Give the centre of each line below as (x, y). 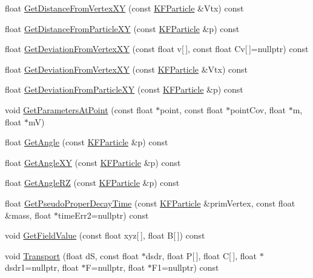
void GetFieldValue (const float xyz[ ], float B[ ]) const (105, 235)
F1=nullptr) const (185, 267)
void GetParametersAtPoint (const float (79, 109)
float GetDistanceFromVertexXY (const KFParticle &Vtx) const (124, 8)
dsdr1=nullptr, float (42, 267)
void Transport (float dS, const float (72, 255)
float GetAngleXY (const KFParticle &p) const (93, 162)
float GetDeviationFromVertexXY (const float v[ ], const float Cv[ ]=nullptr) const (157, 49)
